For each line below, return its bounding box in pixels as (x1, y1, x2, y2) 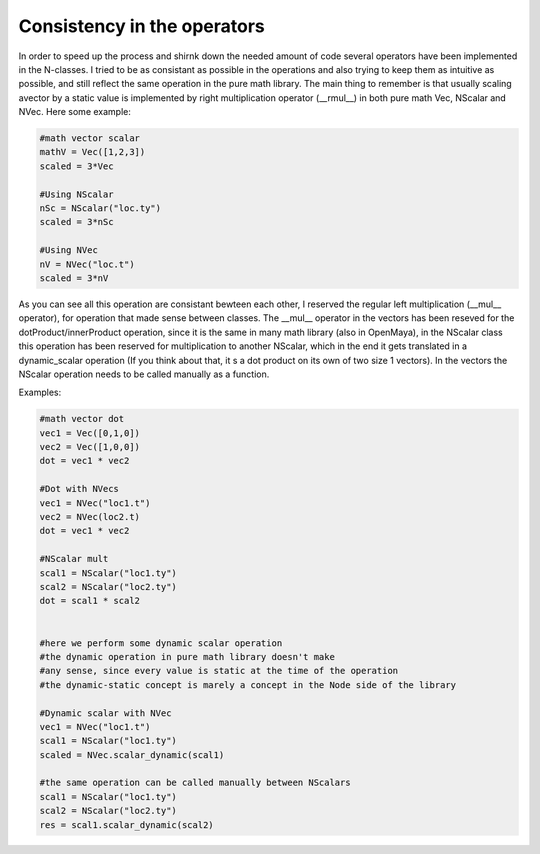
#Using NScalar (39, 188, 114, 200)
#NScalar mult (39, 553, 109, 565)
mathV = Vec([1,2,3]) (39, 146, 146, 158)
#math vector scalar (39, 133, 140, 144)
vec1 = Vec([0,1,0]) (39, 427, 140, 439)
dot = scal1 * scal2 (39, 595, 140, 607)
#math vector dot (39, 413, 125, 425)
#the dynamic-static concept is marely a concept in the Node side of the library (39, 679, 457, 690)
